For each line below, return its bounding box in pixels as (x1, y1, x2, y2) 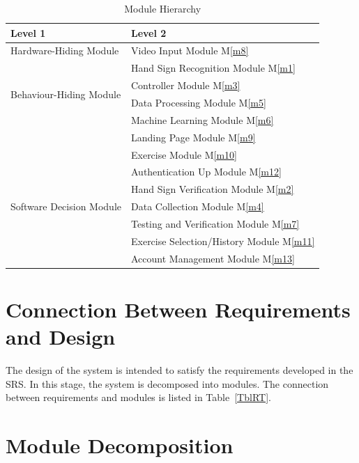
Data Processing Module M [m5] (130, 95, 266, 109)
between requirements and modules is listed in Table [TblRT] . (6, 390, 271, 405)
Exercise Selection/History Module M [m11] (130, 233, 315, 248)
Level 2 (130, 25, 167, 40)
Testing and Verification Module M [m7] (130, 216, 300, 230)
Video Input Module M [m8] (130, 43, 249, 58)
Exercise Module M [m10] (130, 147, 237, 162)
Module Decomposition (6, 430, 234, 459)
